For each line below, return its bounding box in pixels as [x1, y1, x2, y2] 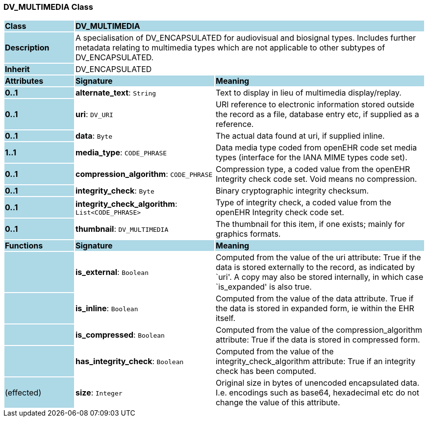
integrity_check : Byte [75, 186, 154, 196]
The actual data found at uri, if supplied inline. [215, 131, 385, 141]
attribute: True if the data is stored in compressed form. [215, 335, 420, 345]
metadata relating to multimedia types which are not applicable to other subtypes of [75, 43, 385, 53]
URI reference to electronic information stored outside [215, 99, 415, 110]
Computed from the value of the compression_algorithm [215, 325, 422, 335]
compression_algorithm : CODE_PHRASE [75, 169, 213, 179]
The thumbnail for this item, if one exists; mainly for [215, 219, 405, 229]
